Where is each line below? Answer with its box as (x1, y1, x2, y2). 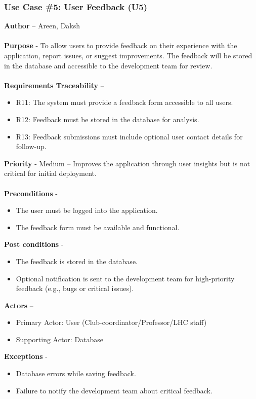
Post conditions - (4, 239, 64, 249)
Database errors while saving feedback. (16, 368, 136, 379)
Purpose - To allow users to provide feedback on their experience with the (4, 40, 237, 51)
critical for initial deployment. (4, 168, 97, 178)
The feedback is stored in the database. (16, 256, 138, 266)
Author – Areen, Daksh (4, 20, 80, 31)
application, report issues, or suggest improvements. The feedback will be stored (4, 50, 252, 60)
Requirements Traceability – (4, 80, 104, 90)
